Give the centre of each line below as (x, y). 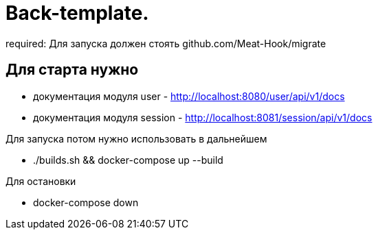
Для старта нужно (72, 70)
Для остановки (41, 181)
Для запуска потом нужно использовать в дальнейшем (136, 138)
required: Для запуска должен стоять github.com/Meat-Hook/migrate (166, 43)
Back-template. (77, 13)
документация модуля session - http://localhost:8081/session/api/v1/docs (203, 117)
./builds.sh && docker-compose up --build (128, 160)
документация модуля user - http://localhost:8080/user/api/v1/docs (189, 96)
